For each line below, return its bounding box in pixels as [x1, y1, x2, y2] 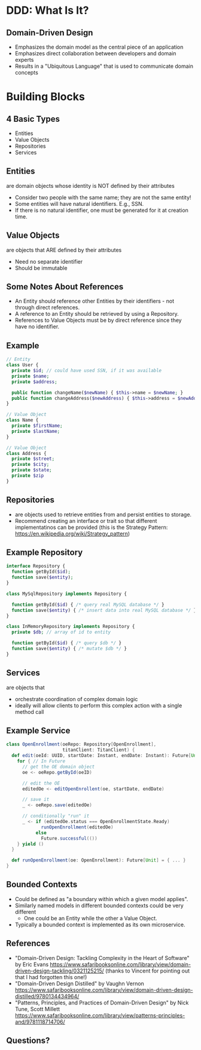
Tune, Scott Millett [14, 1005, 60, 1012]
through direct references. [14, 304, 80, 311]
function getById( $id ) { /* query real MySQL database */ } [11, 602, 165, 608]
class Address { [6, 450, 47, 456]
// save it [22, 797, 50, 803]
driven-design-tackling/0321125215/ [14, 967, 105, 974]
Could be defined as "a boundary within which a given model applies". [14, 895, 188, 902]
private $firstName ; [11, 423, 63, 429]
